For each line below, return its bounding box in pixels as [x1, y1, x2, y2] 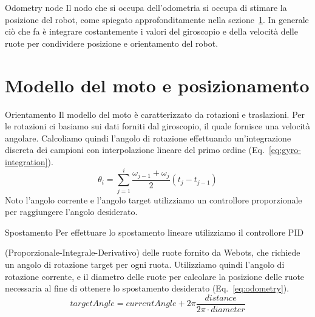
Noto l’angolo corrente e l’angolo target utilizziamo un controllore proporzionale [5, 193, 302, 206]
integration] [5, 155, 48, 168]
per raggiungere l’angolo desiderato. [5, 205, 138, 218]
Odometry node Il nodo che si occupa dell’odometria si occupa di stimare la [5, 1, 287, 13]
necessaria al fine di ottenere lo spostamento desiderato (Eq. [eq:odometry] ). [5, 282, 290, 295]
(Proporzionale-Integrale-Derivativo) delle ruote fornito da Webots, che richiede [5, 246, 300, 259]
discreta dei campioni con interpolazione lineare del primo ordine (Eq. [5, 143, 265, 156]
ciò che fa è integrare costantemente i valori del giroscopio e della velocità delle [5, 25, 298, 38]
